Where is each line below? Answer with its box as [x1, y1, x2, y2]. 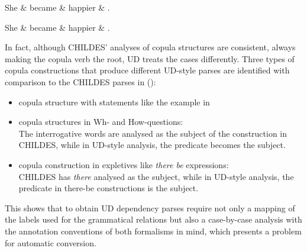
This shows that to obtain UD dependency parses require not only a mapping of [5, 201, 295, 214]
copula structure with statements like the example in [18, 95, 210, 108]
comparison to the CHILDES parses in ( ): [5, 75, 156, 88]
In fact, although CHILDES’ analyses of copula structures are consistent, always [5, 41, 296, 53]
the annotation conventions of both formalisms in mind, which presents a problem [5, 224, 302, 237]
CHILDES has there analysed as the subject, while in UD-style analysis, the [18, 170, 294, 182]
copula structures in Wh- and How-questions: [18, 115, 183, 128]
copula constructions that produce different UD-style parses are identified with [5, 64, 290, 76]
